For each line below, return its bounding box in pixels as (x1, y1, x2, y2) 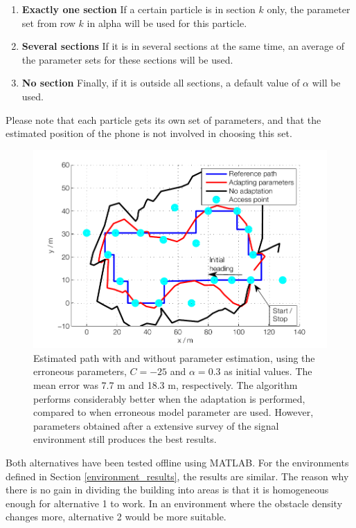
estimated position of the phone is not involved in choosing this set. (6, 126, 292, 140)
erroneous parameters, (33, 364, 127, 379)
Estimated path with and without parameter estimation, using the (33, 350, 315, 365)
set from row (21, 15, 75, 30)
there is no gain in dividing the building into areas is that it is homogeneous (6, 482, 329, 497)
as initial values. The (224, 364, 312, 379)
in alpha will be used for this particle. (87, 15, 247, 30)
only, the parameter (267, 2, 350, 16)
